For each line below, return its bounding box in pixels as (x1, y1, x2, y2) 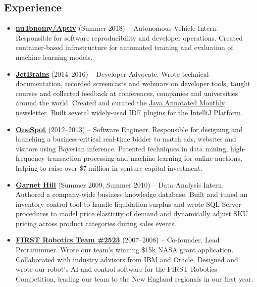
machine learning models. (15, 51, 93, 62)
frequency (15, 153, 45, 163)
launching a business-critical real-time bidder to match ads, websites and (15, 134, 236, 144)
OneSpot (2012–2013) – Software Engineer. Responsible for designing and (15, 124, 243, 134)
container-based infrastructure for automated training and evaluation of (15, 42, 233, 52)
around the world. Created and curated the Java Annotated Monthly (15, 97, 225, 108)
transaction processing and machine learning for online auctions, (47, 153, 242, 163)
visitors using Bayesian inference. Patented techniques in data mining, (15, 143, 228, 153)
